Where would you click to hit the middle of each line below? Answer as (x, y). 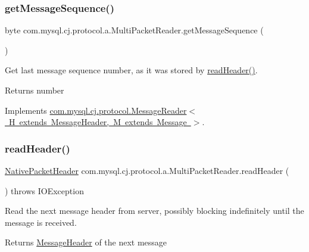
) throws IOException (44, 190)
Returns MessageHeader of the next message (86, 242)
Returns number (35, 90)
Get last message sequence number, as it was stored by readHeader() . (131, 70)
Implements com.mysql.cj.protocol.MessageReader (96, 110)
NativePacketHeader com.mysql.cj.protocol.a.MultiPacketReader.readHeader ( (147, 170)
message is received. (41, 222)
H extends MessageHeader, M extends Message (98, 122)
